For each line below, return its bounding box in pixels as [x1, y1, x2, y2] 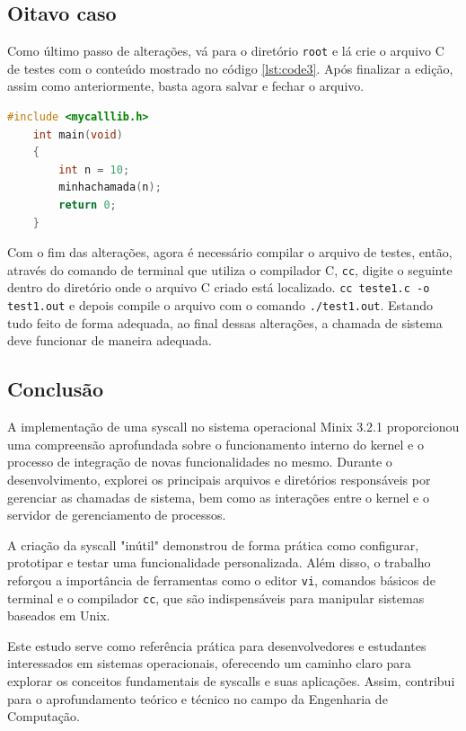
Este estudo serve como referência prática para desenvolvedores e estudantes [7, 636, 426, 655]
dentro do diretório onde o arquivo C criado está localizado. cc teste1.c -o [7, 278, 430, 297]
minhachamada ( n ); [58, 181, 162, 194]
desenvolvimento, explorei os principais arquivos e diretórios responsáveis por [7, 469, 431, 488]
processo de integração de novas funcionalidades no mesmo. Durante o [7, 452, 392, 471]
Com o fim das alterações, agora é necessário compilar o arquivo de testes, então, [7, 243, 453, 262]
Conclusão [7, 375, 104, 403]
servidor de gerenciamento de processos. [7, 505, 226, 524]
